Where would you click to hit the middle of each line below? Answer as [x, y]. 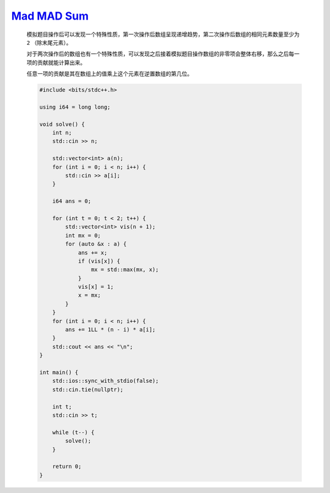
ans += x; [93, 253]
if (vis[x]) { [99, 261]
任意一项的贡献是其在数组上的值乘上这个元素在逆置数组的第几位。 [109, 74]
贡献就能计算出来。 [61, 62]
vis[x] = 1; [96, 287]
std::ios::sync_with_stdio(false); [105, 381]
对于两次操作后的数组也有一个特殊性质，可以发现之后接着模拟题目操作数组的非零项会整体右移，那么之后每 [160, 54]
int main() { [59, 372]
